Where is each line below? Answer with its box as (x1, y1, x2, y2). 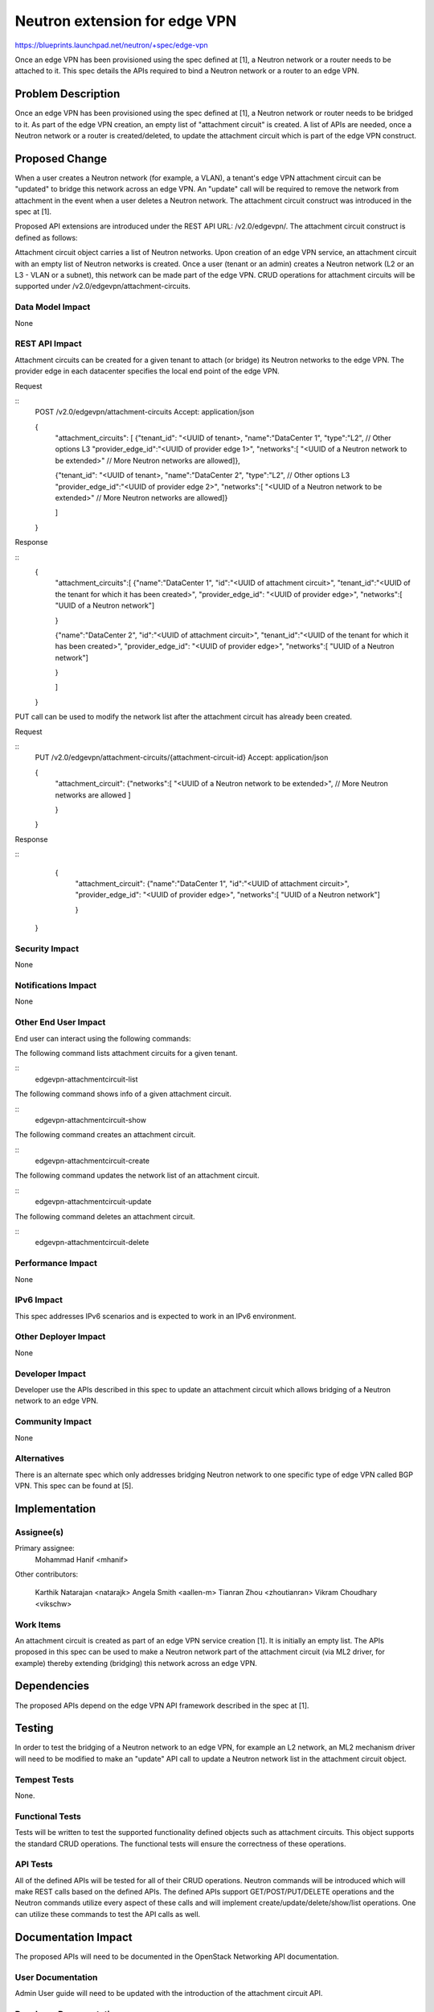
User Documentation (14, 1972, 98, 1983)
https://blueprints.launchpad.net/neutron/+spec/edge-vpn (14, 40, 208, 50)
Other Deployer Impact (14, 1331, 106, 1342)
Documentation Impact (14, 1930, 133, 1944)
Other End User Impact (14, 1016, 106, 1028)
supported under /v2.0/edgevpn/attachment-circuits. (14, 282, 190, 291)
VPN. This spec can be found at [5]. (14, 1481, 134, 1490)
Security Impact (14, 942, 80, 954)
